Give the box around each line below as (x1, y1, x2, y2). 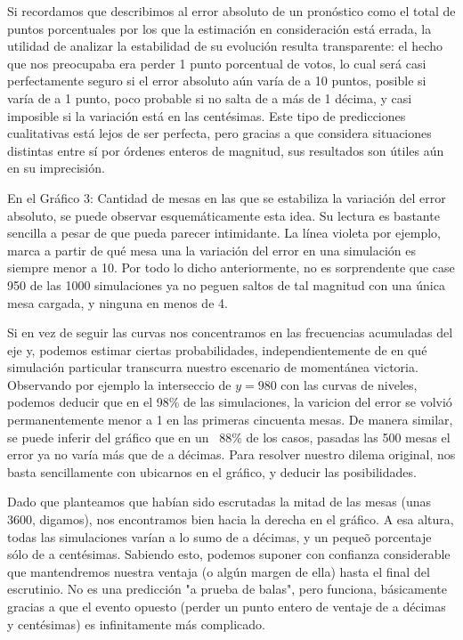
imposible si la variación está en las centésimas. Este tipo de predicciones (7, 106, 406, 125)
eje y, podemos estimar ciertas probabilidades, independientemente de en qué (7, 340, 427, 359)
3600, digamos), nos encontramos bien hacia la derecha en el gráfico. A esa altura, (7, 510, 454, 529)
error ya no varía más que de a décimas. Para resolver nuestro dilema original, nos (7, 445, 456, 464)
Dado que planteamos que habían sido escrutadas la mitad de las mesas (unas (7, 492, 432, 511)
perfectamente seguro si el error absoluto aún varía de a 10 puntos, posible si (7, 71, 426, 90)
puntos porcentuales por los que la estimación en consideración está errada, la (7, 19, 432, 37)
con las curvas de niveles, (280, 375, 418, 393)
